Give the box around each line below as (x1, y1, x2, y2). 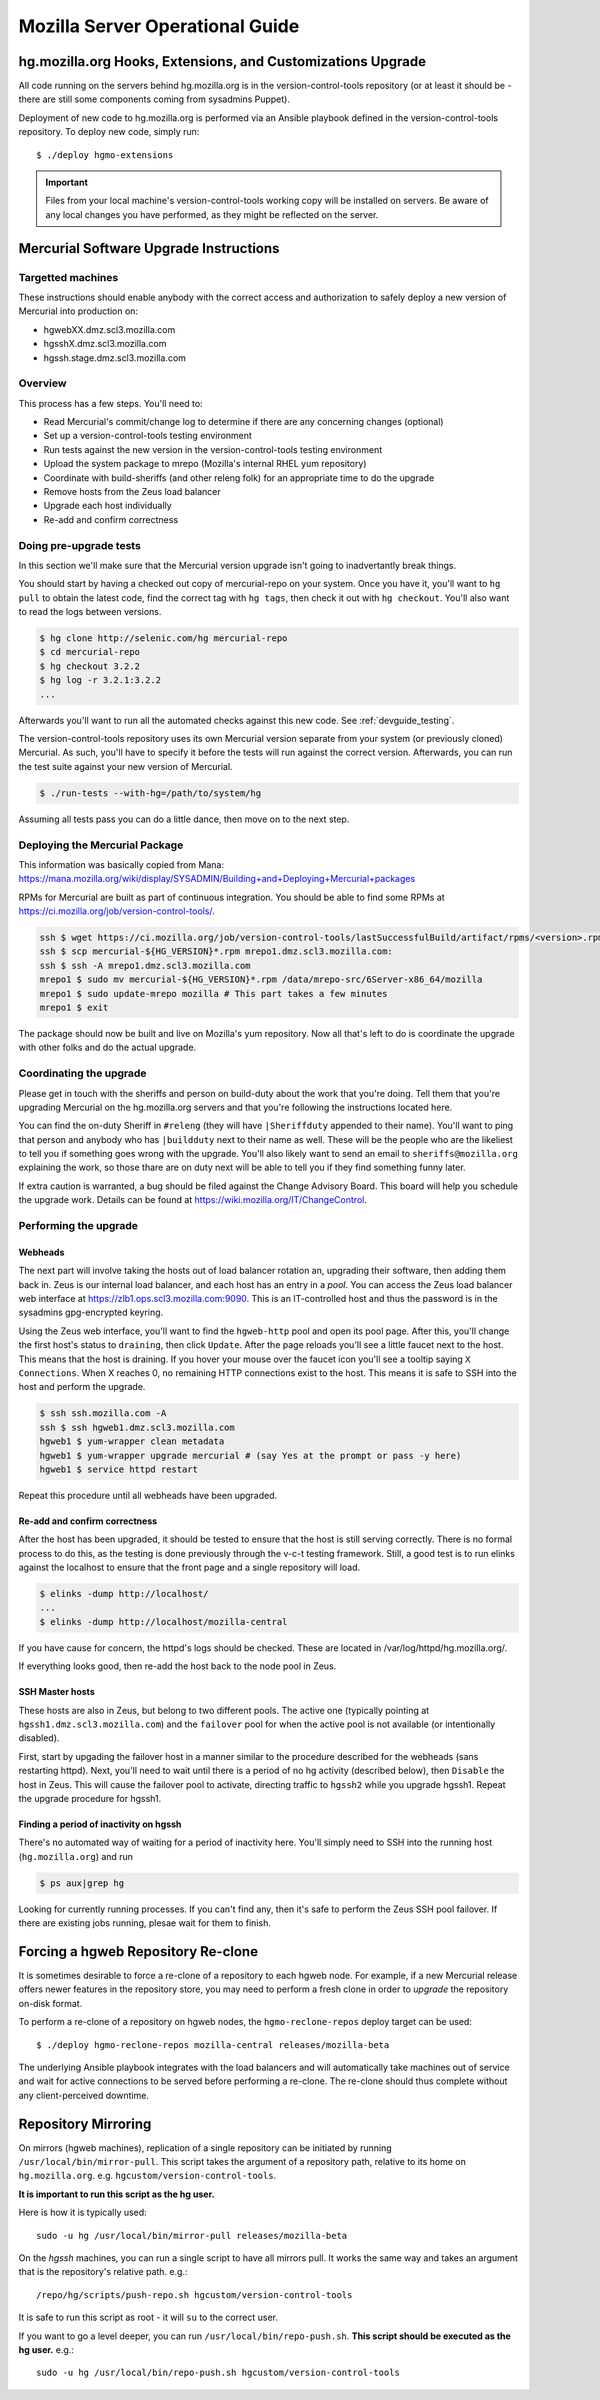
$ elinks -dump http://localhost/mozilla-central (39, 1616, 288, 1627)
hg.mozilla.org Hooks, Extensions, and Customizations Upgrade (18, 53, 427, 70)
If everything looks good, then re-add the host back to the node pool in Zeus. (18, 1660, 337, 1672)
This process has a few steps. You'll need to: (18, 397, 204, 409)
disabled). (18, 1732, 60, 1744)
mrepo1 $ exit (39, 1002, 109, 1014)
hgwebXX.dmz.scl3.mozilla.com (43, 323, 176, 335)
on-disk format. (18, 1997, 83, 2009)
